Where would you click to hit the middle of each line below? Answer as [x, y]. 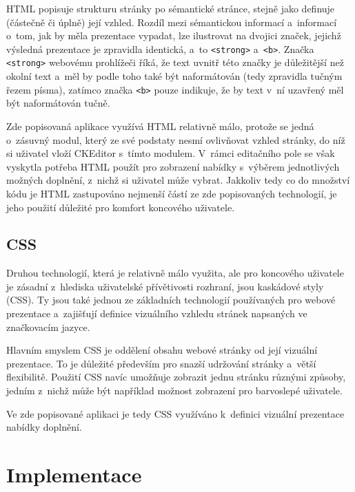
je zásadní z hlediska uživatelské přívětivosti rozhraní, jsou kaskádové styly [165, 286]
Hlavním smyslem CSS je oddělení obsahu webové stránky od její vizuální [162, 350]
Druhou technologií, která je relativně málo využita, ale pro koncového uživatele [175, 273]
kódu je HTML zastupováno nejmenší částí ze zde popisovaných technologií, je [172, 193]
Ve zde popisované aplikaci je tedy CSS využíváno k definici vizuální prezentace [175, 413]
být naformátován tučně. [58, 103]
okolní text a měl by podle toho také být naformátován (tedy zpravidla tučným [174, 76]
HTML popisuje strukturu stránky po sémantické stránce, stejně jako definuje [171, 8]
